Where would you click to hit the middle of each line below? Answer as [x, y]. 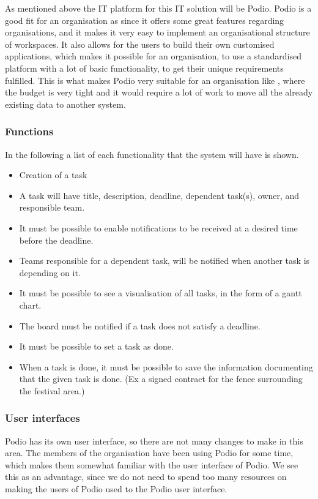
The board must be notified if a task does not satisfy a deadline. [140, 325]
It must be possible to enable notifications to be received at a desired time [158, 227]
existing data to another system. [65, 104]
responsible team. [52, 207]
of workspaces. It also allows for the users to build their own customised [140, 44]
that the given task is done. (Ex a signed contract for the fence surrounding [161, 379]
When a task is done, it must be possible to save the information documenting [166, 366]
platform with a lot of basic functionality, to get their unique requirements [144, 68]
